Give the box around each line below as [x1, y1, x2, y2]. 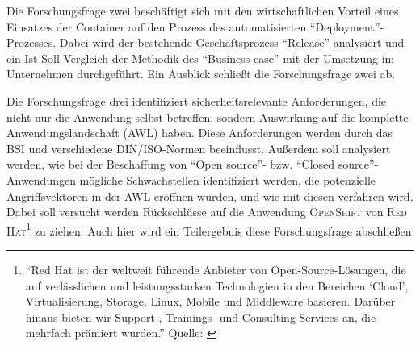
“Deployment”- [309, 18, 384, 35]
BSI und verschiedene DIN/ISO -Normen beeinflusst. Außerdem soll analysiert [6, 140, 391, 156]
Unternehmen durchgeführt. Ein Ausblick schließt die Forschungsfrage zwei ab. [6, 65, 396, 82]
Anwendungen [6, 171, 76, 188]
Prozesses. [6, 34, 57, 51]
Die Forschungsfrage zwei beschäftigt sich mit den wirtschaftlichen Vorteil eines [6, 2, 399, 19]
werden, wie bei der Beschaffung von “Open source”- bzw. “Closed [6, 156, 335, 173]
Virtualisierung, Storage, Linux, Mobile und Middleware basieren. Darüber [25, 293, 396, 310]
